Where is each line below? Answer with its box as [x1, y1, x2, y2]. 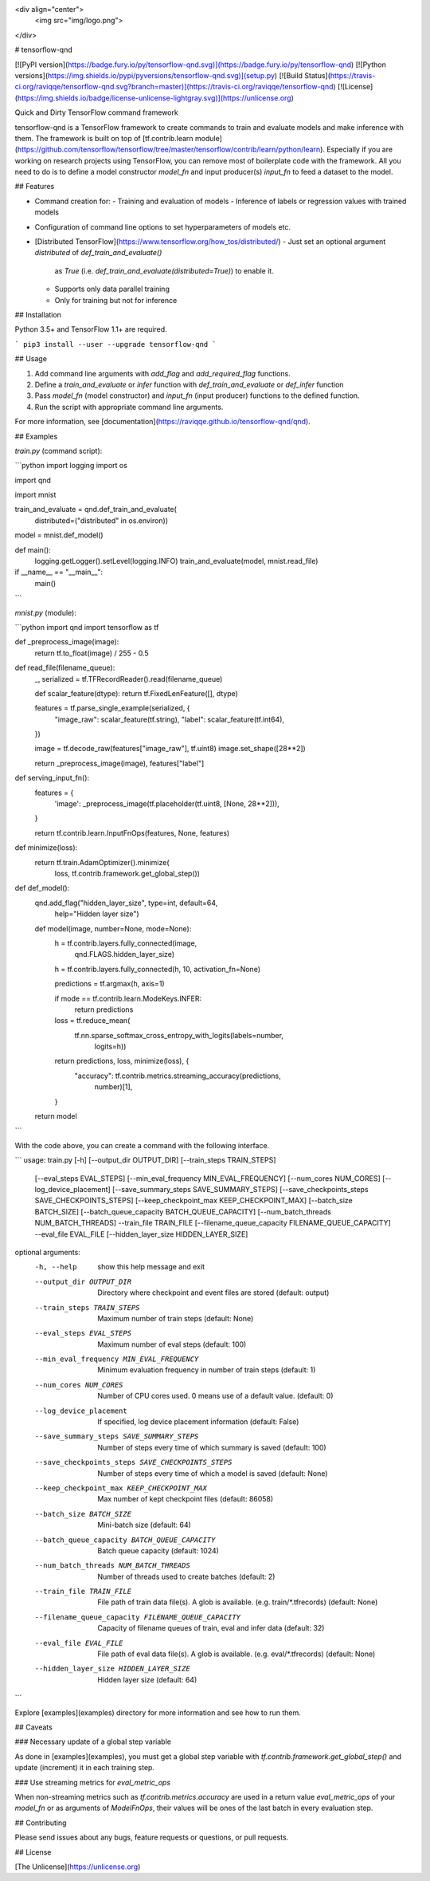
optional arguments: [14, 1247, 81, 1257]
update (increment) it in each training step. [14, 1763, 155, 1773]
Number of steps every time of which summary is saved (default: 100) [97, 1442, 326, 1452]
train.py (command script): [14, 446, 103, 455]
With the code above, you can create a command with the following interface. [14, 1140, 270, 1150]
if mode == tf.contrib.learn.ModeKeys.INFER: [54, 994, 202, 1003]
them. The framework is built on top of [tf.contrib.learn [14, 133, 194, 143]
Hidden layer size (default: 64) [97, 1674, 197, 1684]
